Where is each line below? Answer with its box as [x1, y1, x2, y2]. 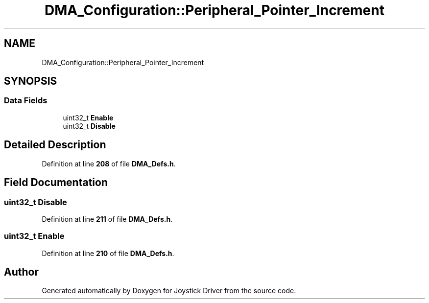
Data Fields [4, 95, 48, 106]
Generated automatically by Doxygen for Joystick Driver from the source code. [42, 286, 296, 295]
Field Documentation [4, 176, 108, 189]
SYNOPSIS [4, 75, 57, 88]
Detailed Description [4, 139, 106, 151]
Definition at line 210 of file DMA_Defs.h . [42, 249, 174, 257]
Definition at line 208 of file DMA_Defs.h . [42, 159, 176, 168]
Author [4, 266, 39, 279]
